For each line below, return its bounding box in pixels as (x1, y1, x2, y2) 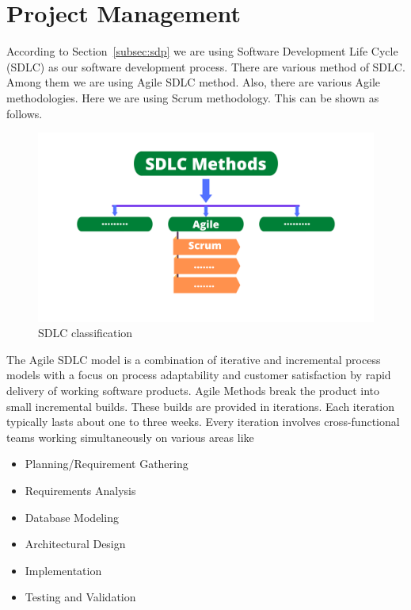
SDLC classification (38, 324, 133, 341)
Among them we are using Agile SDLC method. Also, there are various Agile (6, 74, 381, 90)
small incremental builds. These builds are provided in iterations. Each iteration (6, 397, 395, 414)
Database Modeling (25, 508, 119, 525)
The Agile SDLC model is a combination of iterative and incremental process (6, 351, 381, 367)
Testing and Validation (25, 589, 136, 605)
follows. (6, 105, 43, 121)
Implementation (25, 562, 102, 578)
